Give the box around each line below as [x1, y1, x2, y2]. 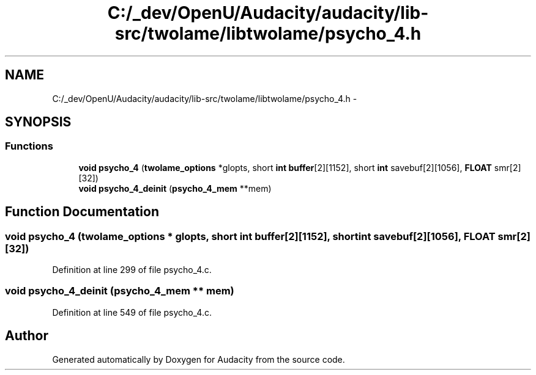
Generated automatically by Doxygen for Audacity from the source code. [52, 354, 345, 365]
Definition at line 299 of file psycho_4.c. [52, 264, 212, 275]
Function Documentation [5, 204, 159, 220]
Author [5, 328, 48, 344]
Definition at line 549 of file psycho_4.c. [52, 307, 212, 318]
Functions [5, 140, 53, 153]
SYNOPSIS [5, 114, 72, 130]
